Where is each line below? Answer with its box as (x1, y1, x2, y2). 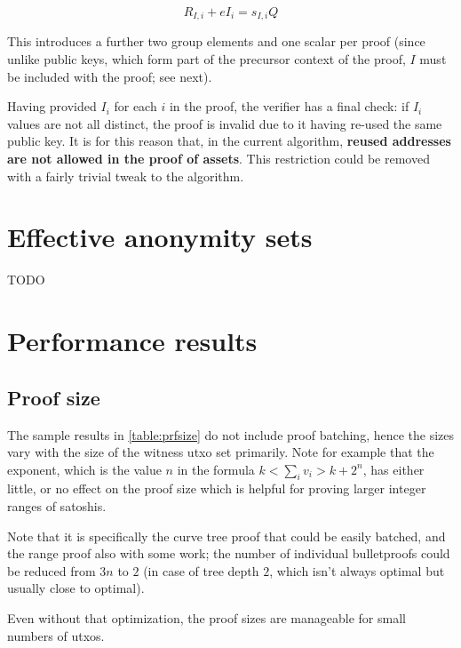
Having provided (7, 97, 97, 116)
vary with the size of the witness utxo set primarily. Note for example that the (7, 443, 434, 461)
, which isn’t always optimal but (269, 561, 445, 580)
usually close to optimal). (7, 579, 145, 597)
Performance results (7, 323, 258, 359)
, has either (362, 460, 425, 478)
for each (114, 97, 157, 116)
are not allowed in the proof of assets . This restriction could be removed (7, 149, 430, 168)
